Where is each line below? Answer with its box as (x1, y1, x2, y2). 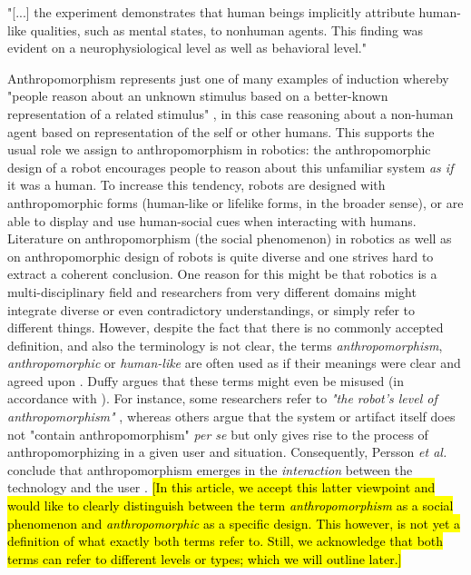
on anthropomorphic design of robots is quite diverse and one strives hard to (7, 246, 434, 265)
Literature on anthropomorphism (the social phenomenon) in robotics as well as (7, 229, 452, 248)
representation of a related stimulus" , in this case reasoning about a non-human (7, 104, 454, 123)
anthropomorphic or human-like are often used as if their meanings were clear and (7, 353, 461, 372)
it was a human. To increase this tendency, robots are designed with (7, 175, 386, 194)
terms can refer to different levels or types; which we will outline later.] (7, 549, 402, 568)
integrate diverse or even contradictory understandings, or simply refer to (7, 300, 416, 319)
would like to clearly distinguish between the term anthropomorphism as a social (7, 496, 454, 515)
